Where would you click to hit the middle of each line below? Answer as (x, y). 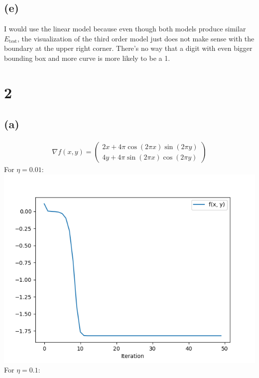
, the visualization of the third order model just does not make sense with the (136, 38)
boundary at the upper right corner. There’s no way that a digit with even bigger (128, 48)
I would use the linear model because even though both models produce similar (125, 29)
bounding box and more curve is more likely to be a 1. (87, 58)
